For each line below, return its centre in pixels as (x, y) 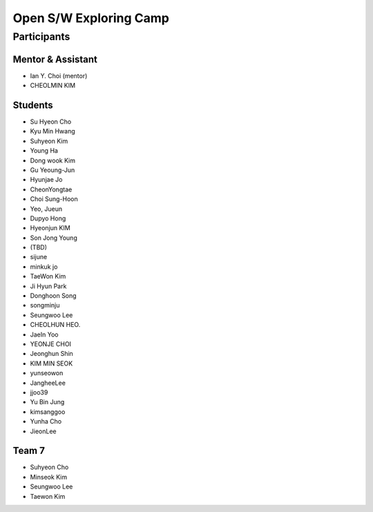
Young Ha (44, 151)
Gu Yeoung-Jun (52, 170)
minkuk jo (44, 267)
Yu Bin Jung (47, 402)
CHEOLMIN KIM (53, 86)
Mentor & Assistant (55, 59)
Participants (41, 37)
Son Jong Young (54, 238)
